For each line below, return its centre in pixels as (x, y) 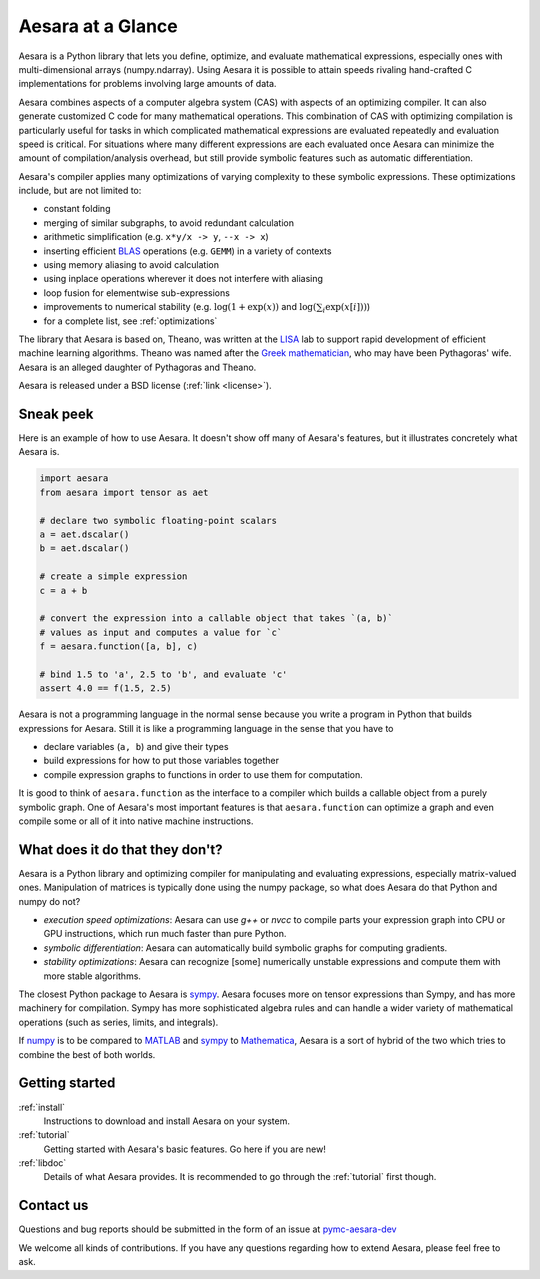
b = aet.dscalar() (84, 548)
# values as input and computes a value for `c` (161, 632)
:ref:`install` (41, 1107)
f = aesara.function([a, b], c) (119, 646)
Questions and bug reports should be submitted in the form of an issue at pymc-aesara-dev (207, 1229)
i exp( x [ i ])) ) (346, 308)
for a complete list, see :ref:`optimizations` (130, 321)
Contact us (53, 1205)
